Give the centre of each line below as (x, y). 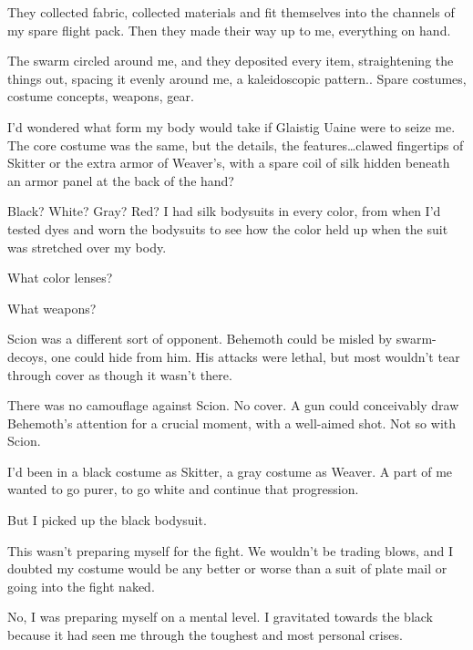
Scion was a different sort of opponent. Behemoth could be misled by (200, 339)
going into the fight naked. (81, 586)
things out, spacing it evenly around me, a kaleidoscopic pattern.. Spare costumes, (237, 78)
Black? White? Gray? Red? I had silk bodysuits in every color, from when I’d (224, 211)
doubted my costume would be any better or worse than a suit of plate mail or (227, 568)
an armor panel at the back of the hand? (121, 180)
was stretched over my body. (87, 247)
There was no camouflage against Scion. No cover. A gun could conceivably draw (233, 405)
